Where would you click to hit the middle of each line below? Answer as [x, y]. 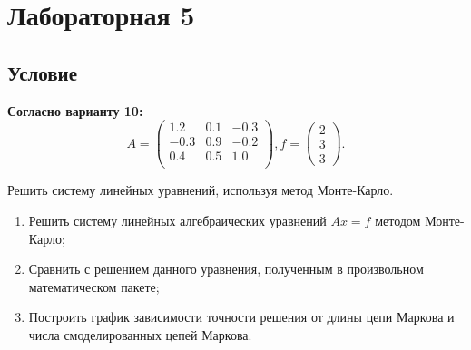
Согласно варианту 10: [75, 110]
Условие [42, 72]
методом [398, 220]
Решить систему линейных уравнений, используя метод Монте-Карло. [201, 190]
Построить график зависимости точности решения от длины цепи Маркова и [241, 317]
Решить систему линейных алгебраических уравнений [177, 220]
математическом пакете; [94, 286]
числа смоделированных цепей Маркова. [140, 334]
